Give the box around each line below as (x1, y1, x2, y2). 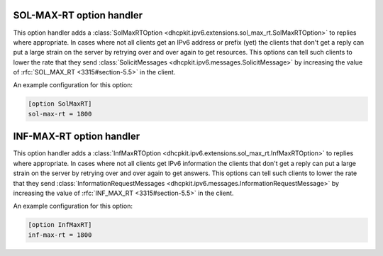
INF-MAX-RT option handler (13, 130, 140, 143)
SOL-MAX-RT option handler (13, 9, 143, 21)
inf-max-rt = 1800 (28, 230, 92, 239)
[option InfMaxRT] (28, 221, 92, 229)
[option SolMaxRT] (28, 100, 92, 108)
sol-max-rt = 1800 (28, 110, 92, 118)
